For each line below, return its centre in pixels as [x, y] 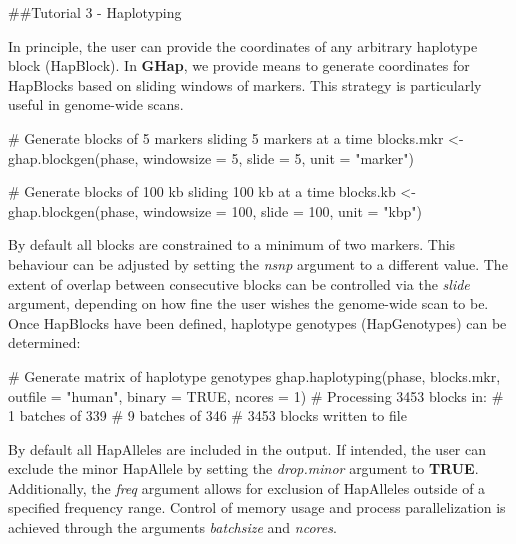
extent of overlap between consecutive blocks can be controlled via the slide [239, 283]
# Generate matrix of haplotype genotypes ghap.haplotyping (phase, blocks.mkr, [254, 375]
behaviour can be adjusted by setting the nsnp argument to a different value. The [258, 263]
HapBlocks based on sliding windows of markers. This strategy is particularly [245, 84]
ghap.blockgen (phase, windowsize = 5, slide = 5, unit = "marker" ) [211, 157]
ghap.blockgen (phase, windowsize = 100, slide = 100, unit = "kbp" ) [215, 210]
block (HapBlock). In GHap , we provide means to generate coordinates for [239, 65]
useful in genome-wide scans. [96, 104]
